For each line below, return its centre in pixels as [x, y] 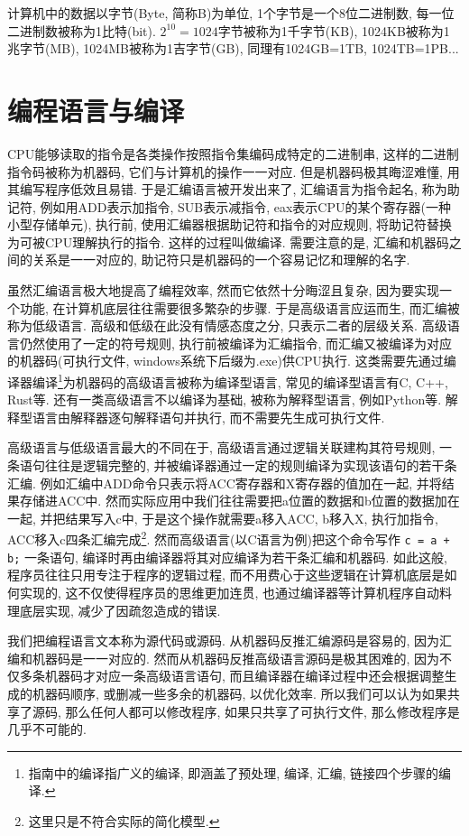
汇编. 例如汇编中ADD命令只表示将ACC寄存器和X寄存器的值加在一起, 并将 [225, 483]
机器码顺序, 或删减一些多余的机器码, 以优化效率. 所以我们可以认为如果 [239, 693]
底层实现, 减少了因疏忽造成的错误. [120, 610]
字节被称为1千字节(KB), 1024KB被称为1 [334, 30]
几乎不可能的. [47, 729]
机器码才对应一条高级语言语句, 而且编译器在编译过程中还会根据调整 [244, 676]
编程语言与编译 [96, 110]
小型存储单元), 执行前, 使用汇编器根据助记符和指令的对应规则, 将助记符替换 [230, 224]
